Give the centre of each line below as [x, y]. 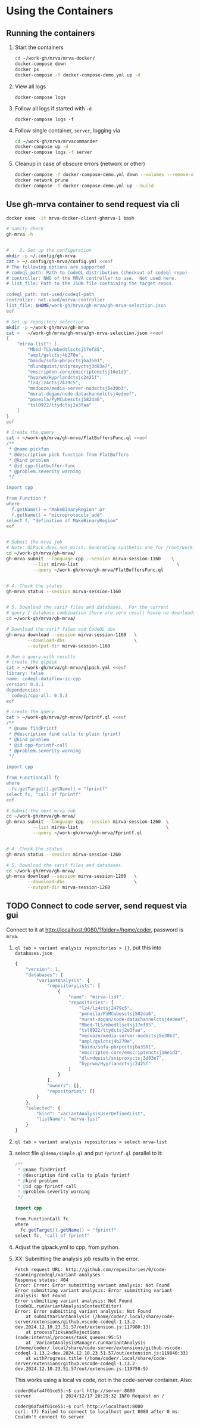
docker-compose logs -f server [54, 152]
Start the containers [39, 47]
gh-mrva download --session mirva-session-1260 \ [71, 876]
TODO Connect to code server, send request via [97, 906]
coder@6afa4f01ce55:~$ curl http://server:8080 [75, 1391]
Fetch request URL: [39, 1269]
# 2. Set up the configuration [49, 251]
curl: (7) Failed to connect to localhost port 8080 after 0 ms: [97, 1412]
